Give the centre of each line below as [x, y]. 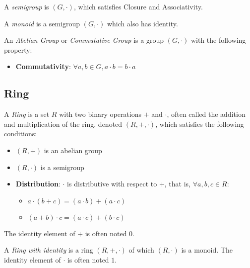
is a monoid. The [207, 250]
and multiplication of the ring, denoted [63, 124]
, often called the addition [206, 114]
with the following [218, 40]
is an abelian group [73, 150]
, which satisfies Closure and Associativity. [138, 6]
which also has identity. [142, 23]
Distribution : [38, 184]
